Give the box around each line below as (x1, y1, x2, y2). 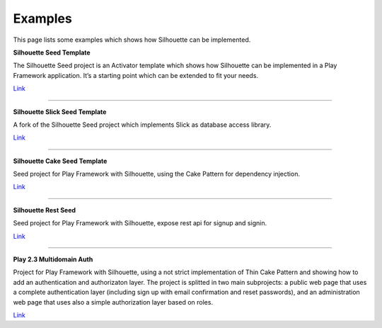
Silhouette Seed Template (13, 48, 91, 57)
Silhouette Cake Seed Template (13, 157, 108, 165)
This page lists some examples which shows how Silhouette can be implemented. (13, 35, 251, 44)
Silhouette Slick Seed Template (13, 107, 107, 116)
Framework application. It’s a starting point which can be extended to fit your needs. (13, 71, 258, 79)
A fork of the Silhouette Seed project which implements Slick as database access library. (13, 120, 272, 129)
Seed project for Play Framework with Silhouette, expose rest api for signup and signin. (13, 219, 267, 227)
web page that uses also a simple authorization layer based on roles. (13, 298, 214, 306)
